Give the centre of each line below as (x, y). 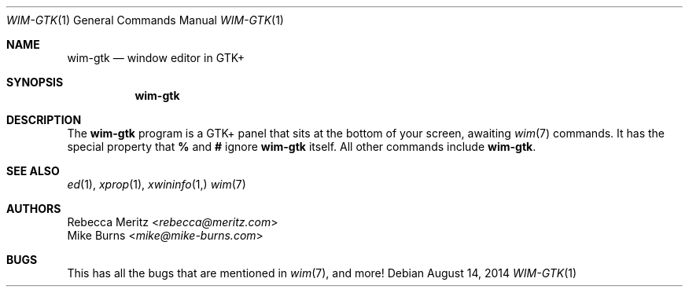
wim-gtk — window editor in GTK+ (156, 58)
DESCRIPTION (44, 120)
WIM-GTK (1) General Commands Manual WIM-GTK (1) (145, 20)
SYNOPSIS (35, 82)
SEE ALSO (33, 171)
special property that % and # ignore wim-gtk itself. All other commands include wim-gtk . (302, 146)
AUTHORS (34, 209)
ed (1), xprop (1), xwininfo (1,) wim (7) (157, 184)
